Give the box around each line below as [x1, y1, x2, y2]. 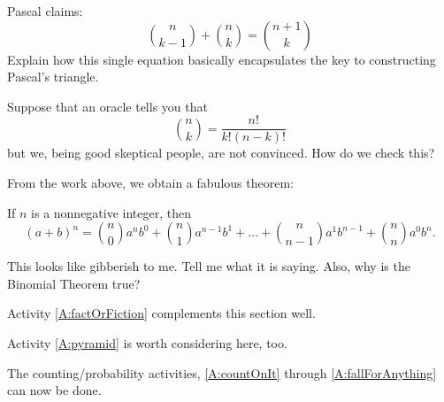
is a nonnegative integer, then [31, 203, 192, 221]
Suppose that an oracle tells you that [7, 97, 208, 115]
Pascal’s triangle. [7, 67, 99, 86]
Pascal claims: [7, 2, 83, 19]
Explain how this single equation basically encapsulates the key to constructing [7, 50, 436, 68]
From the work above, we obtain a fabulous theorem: [7, 174, 294, 192]
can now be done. [7, 381, 102, 399]
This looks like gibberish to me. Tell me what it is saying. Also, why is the [7, 257, 410, 275]
